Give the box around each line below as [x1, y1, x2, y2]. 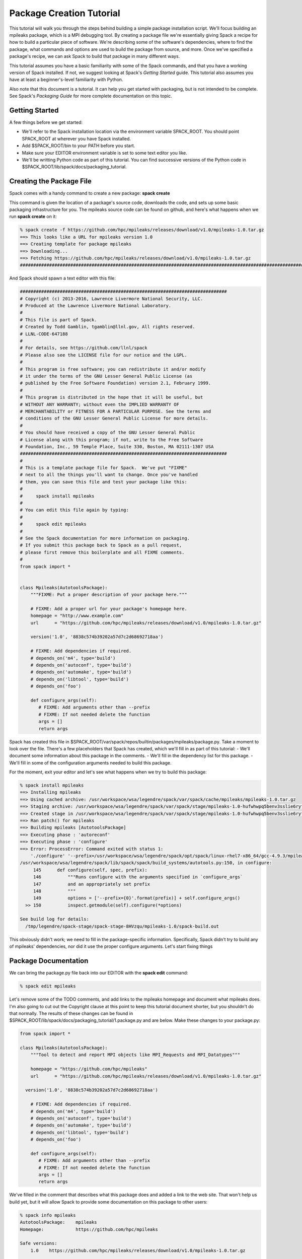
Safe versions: [20, 1240, 57, 1246]
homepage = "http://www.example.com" [30, 613, 124, 619]
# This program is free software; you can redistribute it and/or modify [20, 366, 206, 372]
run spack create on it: [9, 214, 57, 220]
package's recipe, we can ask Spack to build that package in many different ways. [9, 53, 180, 59]
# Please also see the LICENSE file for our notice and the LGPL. [20, 352, 187, 358]
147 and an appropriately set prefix [33, 881, 150, 887]
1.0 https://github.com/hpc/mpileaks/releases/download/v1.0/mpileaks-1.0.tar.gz [30, 1247, 246, 1253]
